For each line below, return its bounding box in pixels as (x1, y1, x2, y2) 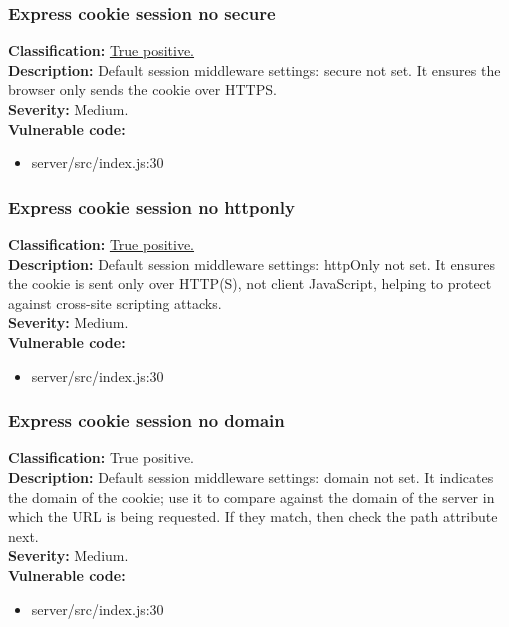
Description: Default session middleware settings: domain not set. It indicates (8, 466, 494, 487)
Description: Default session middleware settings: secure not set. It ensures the (8, 59, 501, 80)
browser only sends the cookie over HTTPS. (8, 79, 277, 100)
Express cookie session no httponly (8, 194, 295, 219)
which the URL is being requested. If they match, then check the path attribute (8, 506, 498, 527)
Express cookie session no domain (8, 408, 285, 433)
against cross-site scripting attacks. (8, 292, 222, 313)
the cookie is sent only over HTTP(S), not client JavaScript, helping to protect (8, 273, 492, 294)
